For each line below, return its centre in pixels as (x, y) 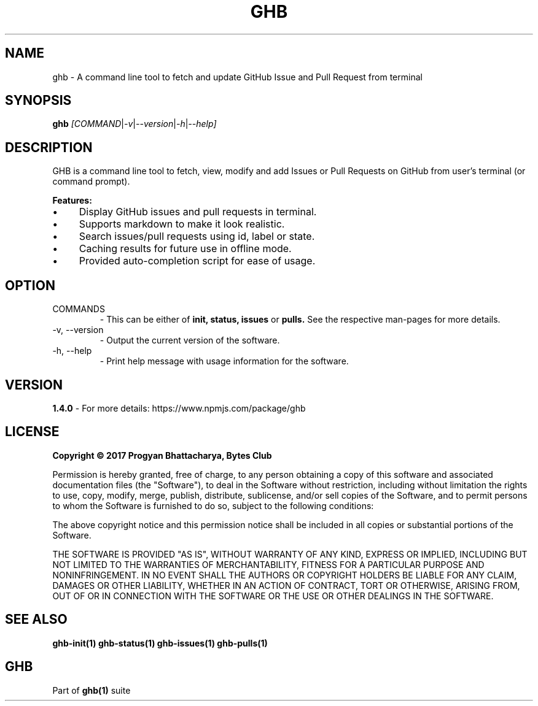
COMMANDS (79, 309)
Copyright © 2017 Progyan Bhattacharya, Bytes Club (162, 455)
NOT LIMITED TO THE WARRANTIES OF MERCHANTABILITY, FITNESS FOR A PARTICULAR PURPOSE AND (268, 564)
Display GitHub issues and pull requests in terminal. (198, 212)
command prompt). (91, 182)
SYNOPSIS (38, 101)
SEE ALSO (36, 620)
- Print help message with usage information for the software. (224, 361)
